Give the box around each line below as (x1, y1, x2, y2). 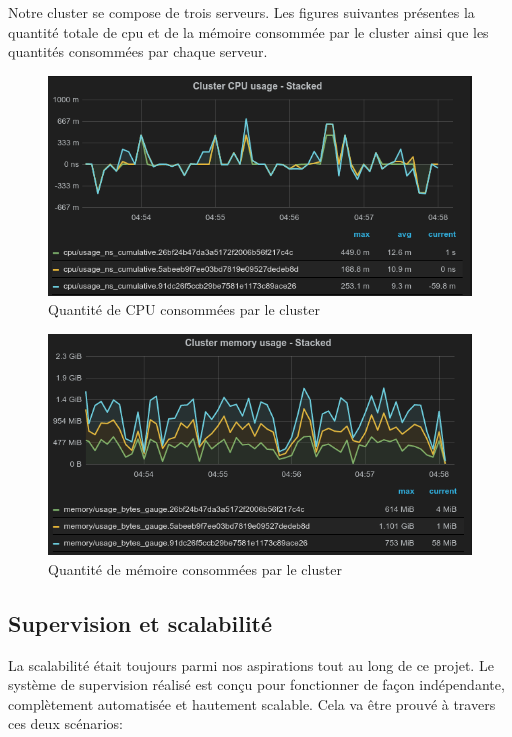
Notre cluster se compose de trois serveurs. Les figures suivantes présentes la (8, 2, 475, 22)
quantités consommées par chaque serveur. (8, 41, 268, 62)
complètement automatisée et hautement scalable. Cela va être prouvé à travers (8, 693, 496, 714)
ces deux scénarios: (8, 713, 123, 734)
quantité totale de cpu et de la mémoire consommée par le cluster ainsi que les (8, 21, 489, 42)
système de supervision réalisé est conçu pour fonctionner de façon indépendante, (8, 674, 505, 695)
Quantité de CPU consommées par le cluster (48, 299, 320, 320)
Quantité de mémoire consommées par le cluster (48, 558, 342, 579)
